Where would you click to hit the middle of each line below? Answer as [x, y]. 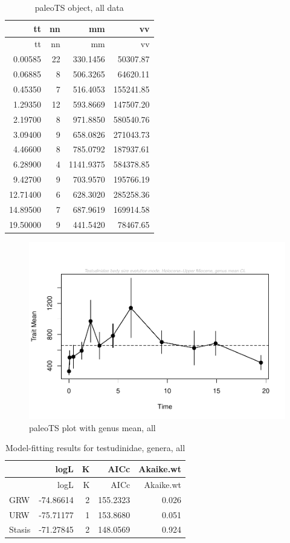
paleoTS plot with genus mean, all [92, 427]
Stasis [20, 529]
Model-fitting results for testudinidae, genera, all [95, 448]
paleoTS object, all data [79, 7]
